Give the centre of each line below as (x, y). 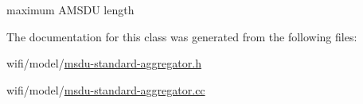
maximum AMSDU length (70, 10)
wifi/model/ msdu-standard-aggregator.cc (106, 89)
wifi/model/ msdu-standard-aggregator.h (104, 63)
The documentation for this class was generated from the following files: (182, 36)
